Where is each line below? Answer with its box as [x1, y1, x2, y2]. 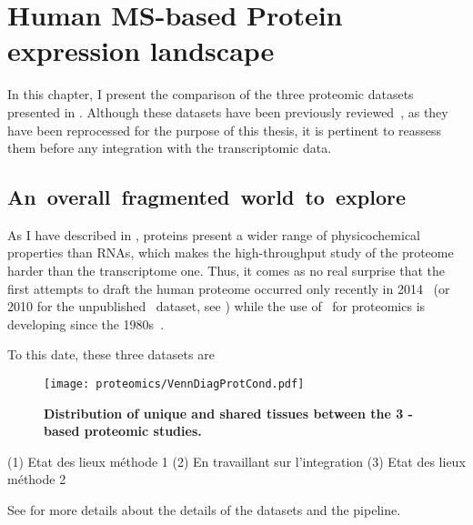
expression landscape [7, 32, 275, 69]
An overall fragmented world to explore [7, 183, 407, 211]
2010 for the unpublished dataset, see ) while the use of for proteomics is [7, 297, 426, 316]
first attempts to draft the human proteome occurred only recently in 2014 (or [7, 278, 450, 298]
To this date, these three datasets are [7, 345, 215, 364]
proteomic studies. [84, 421, 202, 440]
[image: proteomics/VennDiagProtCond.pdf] [44, 378, 305, 391]
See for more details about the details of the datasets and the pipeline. [7, 500, 401, 520]
